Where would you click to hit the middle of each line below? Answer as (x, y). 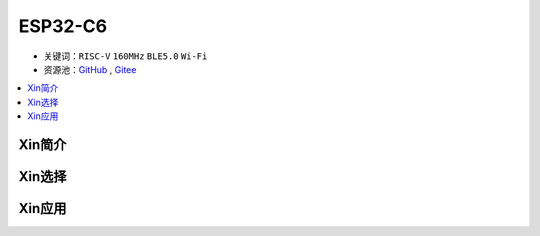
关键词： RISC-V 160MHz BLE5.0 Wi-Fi (125, 56)
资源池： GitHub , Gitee (90, 69)
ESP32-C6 (63, 26)
